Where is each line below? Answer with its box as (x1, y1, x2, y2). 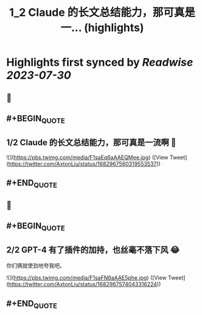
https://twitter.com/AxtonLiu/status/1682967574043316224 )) (8, 281, 161, 288)
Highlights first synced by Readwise (6, 55, 193, 69)
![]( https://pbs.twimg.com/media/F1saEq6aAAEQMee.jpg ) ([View (6, 154, 169, 161)
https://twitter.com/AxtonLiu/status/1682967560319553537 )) (8, 160, 161, 168)
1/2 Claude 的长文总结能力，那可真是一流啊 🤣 (6, 137, 176, 147)
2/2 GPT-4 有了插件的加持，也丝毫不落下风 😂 (6, 244, 180, 255)
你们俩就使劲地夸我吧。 (6, 262, 65, 269)
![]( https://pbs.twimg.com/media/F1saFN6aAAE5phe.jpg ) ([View (6, 274, 167, 281)
